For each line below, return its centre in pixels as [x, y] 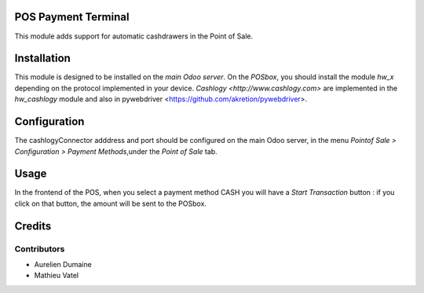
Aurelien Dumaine [63, 264]
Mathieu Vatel [56, 276]
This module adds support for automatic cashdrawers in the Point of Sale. [134, 36]
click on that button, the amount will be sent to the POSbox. [111, 203]
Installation [42, 59]
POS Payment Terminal [72, 17]
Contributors [40, 249]
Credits [33, 226]
